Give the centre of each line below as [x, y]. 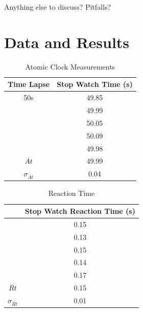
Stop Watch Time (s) [95, 84]
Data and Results [67, 42]
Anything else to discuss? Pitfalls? [58, 7]
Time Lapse [29, 84]
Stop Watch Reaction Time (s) [80, 211]
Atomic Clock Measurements [70, 66]
